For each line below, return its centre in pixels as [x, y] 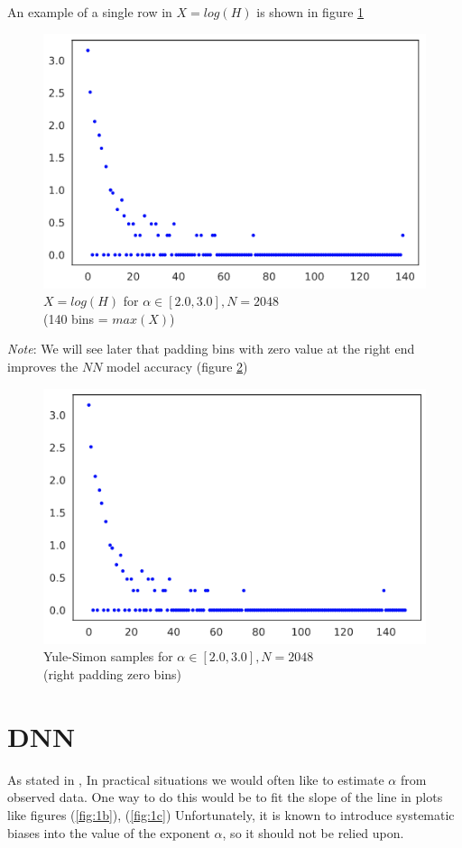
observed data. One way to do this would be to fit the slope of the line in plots [225, 797]
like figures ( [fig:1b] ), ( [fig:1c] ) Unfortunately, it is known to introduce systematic [231, 814]
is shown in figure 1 [310, 12]
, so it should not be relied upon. [313, 832]
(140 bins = [76, 318]
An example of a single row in [90, 12]
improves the [43, 367]
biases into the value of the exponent [109, 832]
